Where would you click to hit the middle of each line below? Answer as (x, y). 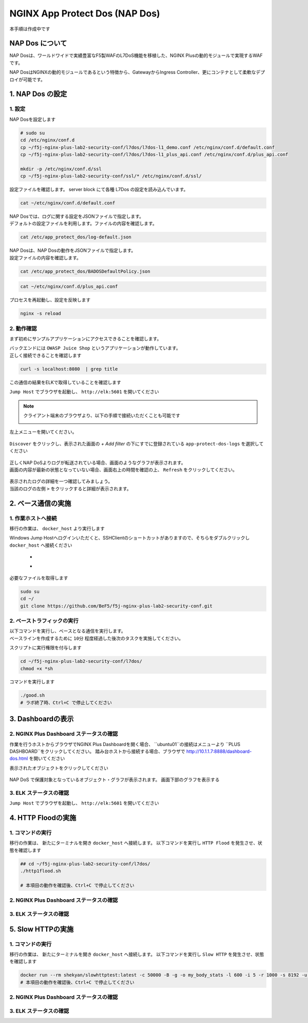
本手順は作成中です (30, 29)
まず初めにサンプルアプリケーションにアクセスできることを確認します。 (85, 339)
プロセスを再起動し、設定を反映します (50, 300)
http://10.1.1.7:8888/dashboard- (219, 751)
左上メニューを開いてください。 (43, 432)
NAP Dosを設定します (33, 119)
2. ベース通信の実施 (40, 503)
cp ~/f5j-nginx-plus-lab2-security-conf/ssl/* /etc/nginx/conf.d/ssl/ (111, 176)
